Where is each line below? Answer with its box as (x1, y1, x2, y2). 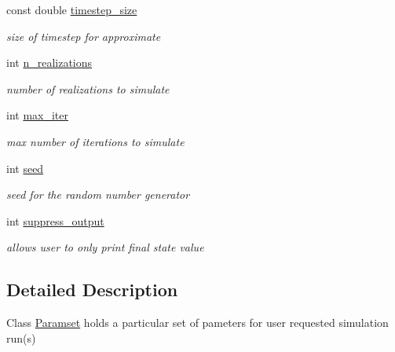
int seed (6, 159, 44, 176)
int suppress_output (6, 212, 104, 229)
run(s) (6, 329, 36, 346)
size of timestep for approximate (6, 27, 161, 44)
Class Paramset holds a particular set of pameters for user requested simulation (6, 314, 389, 331)
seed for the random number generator (6, 186, 190, 203)
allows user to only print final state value (6, 239, 204, 255)
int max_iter (6, 107, 69, 123)
